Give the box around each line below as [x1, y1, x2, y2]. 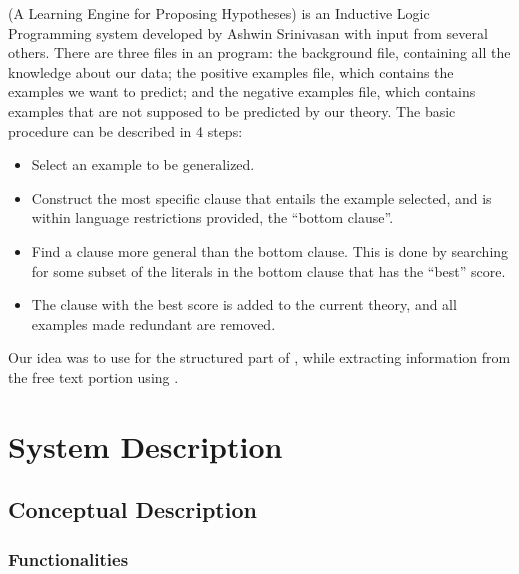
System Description [8, 425, 283, 466]
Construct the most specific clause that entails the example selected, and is [31, 187, 492, 208]
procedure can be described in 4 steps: [8, 120, 243, 141]
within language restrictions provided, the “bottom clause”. [31, 207, 394, 228]
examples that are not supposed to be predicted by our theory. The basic [8, 100, 456, 121]
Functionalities [8, 546, 129, 571]
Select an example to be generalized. [31, 154, 255, 175]
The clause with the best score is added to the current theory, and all [31, 294, 457, 315]
